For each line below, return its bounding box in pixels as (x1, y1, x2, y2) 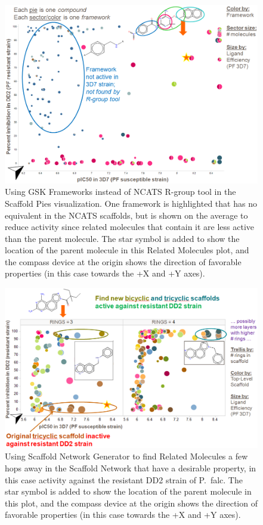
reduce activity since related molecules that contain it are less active (5, 220, 255, 233)
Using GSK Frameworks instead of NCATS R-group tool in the (5, 185, 236, 198)
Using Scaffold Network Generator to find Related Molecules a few (5, 450, 248, 462)
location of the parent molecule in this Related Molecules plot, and (5, 244, 249, 256)
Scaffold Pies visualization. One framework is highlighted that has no (5, 197, 257, 209)
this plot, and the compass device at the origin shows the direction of (5, 496, 258, 509)
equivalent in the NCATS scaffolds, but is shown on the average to (5, 209, 248, 221)
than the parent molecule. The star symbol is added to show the (5, 232, 240, 244)
